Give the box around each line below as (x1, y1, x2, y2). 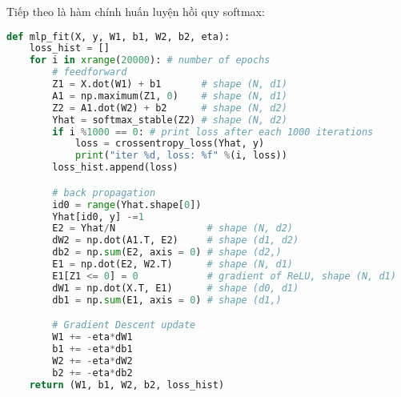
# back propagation (52, 186, 156, 198)
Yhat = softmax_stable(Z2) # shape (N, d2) (52, 114, 287, 126)
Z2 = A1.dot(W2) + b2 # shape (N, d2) (52, 102, 287, 114)
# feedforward (52, 66, 127, 78)
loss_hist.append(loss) (52, 162, 178, 174)
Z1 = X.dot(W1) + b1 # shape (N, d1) (52, 78, 287, 90)
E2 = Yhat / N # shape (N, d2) (52, 223, 293, 235)
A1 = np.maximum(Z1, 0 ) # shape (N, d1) (52, 90, 287, 102)
